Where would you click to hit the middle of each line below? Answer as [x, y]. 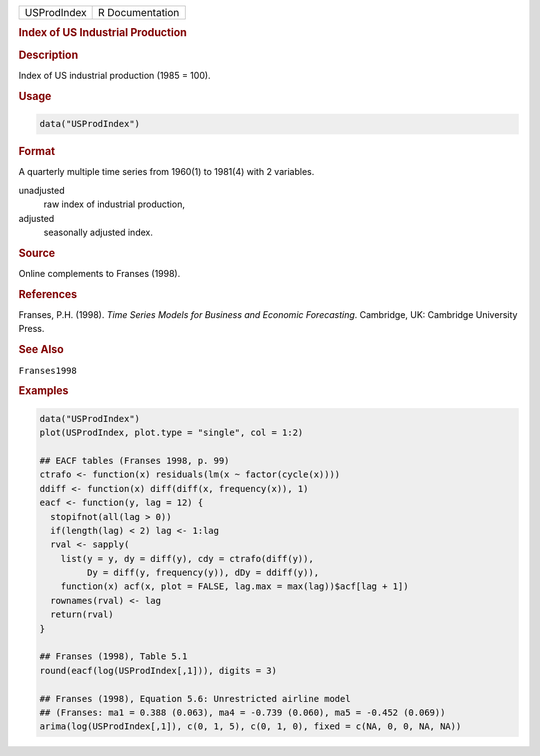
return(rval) [82, 614]
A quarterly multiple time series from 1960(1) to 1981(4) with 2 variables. [166, 172]
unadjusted [41, 190]
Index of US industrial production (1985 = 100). [114, 75]
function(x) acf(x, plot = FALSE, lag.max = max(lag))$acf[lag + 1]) [234, 586]
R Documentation [139, 12]
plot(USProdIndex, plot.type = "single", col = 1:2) [171, 433]
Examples [43, 391]
